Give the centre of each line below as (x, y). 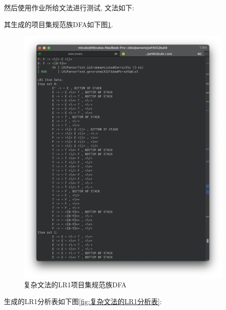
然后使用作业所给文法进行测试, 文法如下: (69, 7)
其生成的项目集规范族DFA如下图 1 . (59, 24)
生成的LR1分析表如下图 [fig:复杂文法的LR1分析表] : (83, 301)
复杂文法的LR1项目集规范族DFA (75, 285)
